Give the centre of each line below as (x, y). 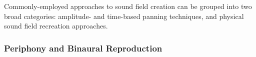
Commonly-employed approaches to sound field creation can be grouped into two (128, 6)
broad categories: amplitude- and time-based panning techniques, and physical (124, 16)
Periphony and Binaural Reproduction (83, 48)
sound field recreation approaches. (56, 26)
